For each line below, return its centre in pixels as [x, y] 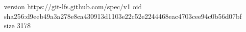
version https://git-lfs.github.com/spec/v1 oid [73, 6]
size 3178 [17, 25]
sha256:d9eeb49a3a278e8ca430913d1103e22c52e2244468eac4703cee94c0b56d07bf [123, 16]
